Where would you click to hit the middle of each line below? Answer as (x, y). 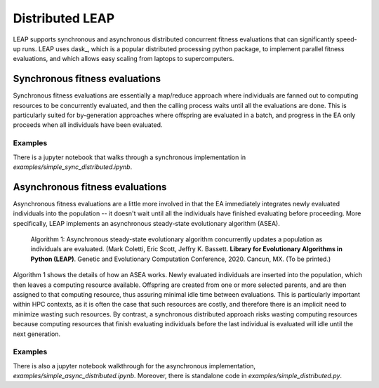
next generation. (37, 334)
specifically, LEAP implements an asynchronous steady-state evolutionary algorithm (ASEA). (146, 223)
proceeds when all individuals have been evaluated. (88, 125)
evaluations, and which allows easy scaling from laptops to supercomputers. (124, 59)
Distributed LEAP (64, 18)
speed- (346, 39)
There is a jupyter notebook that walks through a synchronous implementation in (129, 157)
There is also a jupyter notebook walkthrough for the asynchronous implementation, (134, 366)
